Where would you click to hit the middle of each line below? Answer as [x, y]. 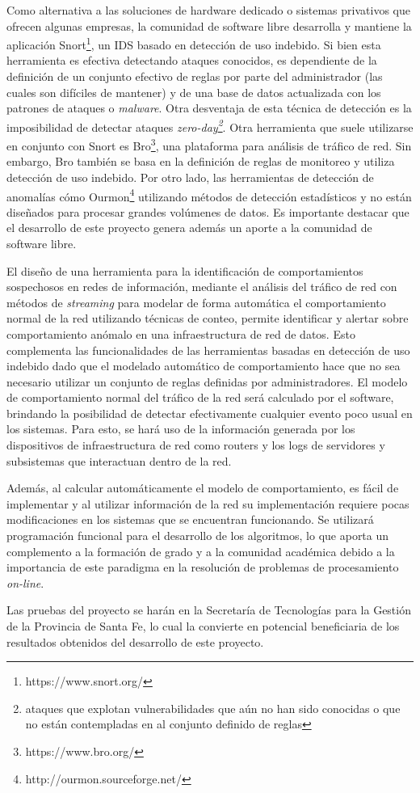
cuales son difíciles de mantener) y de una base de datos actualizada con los [194, 92]
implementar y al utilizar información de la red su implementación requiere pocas [208, 503]
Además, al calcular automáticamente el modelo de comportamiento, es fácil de [203, 488]
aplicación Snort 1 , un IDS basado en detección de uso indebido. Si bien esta [194, 43]
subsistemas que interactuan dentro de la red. [119, 460]
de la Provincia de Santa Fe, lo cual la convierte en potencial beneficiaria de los [203, 626]
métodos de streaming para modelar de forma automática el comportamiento [196, 302]
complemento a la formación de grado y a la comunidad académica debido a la [201, 551]
